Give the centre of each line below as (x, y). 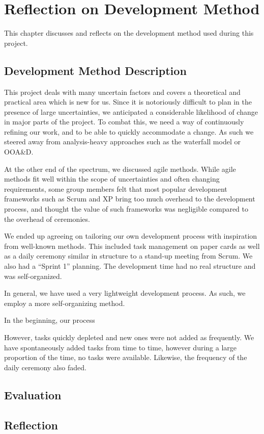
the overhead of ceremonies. (47, 219)
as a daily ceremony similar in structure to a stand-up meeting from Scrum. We (128, 256)
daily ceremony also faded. (45, 367)
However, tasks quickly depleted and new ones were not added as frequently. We (129, 337)
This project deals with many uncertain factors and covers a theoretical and (122, 92)
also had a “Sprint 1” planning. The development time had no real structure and (130, 266)
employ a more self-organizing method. (65, 303)
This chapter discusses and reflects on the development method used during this (129, 33)
